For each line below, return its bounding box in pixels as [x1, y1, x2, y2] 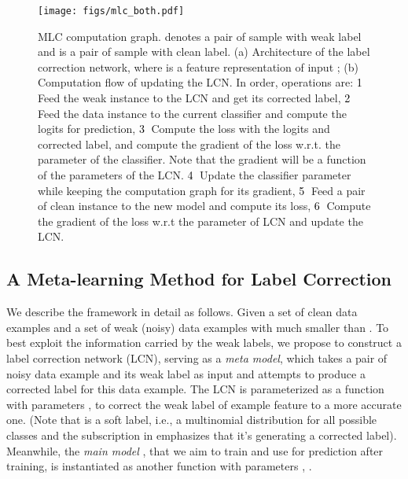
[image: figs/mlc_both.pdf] [38, 6, 185, 17]
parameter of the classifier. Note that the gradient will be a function [38, 151, 366, 168]
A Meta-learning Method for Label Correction [6, 267, 392, 291]
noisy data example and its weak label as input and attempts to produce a [6, 365, 366, 381]
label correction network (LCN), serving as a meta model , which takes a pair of [6, 349, 388, 366]
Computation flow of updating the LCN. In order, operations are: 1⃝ [38, 74, 366, 90]
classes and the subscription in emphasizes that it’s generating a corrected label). [6, 426, 397, 443]
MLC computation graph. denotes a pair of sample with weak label [38, 28, 362, 44]
